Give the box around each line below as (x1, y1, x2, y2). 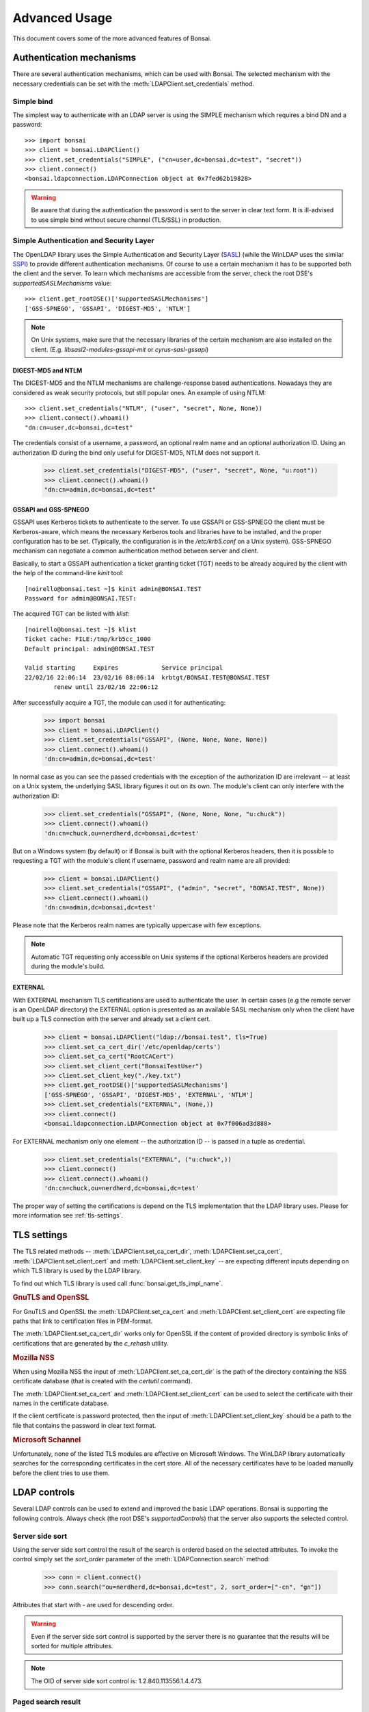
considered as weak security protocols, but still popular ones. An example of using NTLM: (12, 388, 266, 396)
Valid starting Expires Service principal (25, 664, 223, 672)
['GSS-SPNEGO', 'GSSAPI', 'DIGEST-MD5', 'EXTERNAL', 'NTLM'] (44, 1091, 254, 1098)
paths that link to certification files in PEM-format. (12, 1317, 153, 1325)
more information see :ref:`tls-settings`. (12, 1211, 124, 1220)
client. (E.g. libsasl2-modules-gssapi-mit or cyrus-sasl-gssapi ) (31, 345, 209, 353)
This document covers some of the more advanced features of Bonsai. (12, 34, 212, 42)
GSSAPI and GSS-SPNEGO (12, 505, 90, 514)
